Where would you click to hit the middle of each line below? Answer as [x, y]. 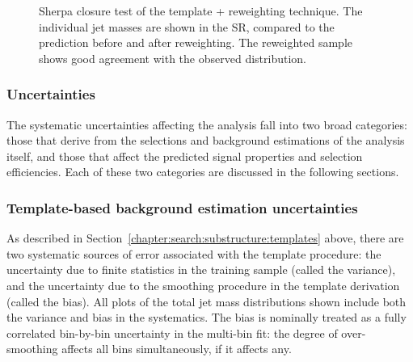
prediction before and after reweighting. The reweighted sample [196, 42]
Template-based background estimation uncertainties [182, 207]
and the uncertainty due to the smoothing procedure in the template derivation [203, 285]
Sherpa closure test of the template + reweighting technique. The [201, 11]
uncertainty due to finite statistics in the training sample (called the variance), [201, 269]
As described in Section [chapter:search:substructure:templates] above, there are [205, 238]
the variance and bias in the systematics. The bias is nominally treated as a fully [206, 317]
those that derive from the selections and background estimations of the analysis [206, 140]
